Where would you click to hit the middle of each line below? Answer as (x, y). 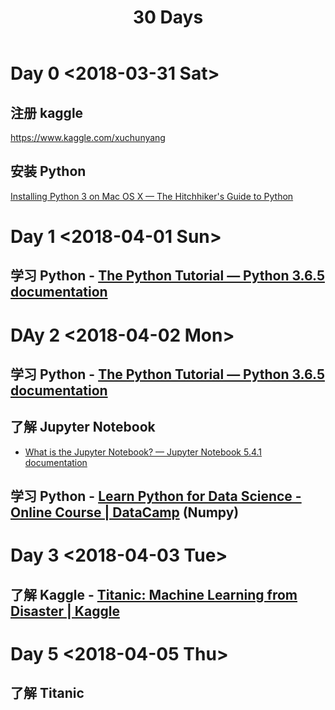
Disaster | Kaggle (65, 611)
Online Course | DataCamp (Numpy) (125, 512)
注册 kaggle (47, 112)
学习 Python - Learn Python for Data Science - (156, 496)
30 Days (168, 17)
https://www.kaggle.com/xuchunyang (88, 137)
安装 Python (48, 171)
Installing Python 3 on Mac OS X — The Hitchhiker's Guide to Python (152, 196)
